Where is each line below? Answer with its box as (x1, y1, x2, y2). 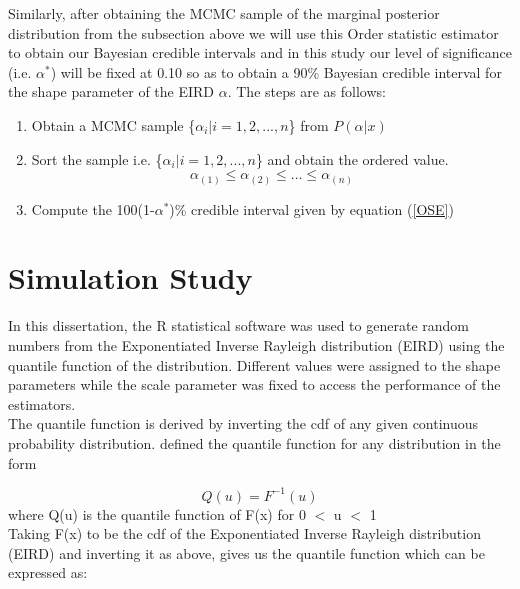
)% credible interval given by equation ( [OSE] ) (169, 198, 454, 219)
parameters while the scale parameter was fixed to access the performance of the (8, 374, 501, 395)
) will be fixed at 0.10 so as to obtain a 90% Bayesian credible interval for (50, 61, 502, 82)
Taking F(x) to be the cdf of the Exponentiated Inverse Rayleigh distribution (8, 523, 481, 544)
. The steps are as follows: (227, 81, 386, 102)
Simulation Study (8, 257, 253, 298)
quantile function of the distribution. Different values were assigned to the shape (8, 354, 501, 375)
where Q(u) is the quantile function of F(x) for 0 (8, 503, 306, 524)
